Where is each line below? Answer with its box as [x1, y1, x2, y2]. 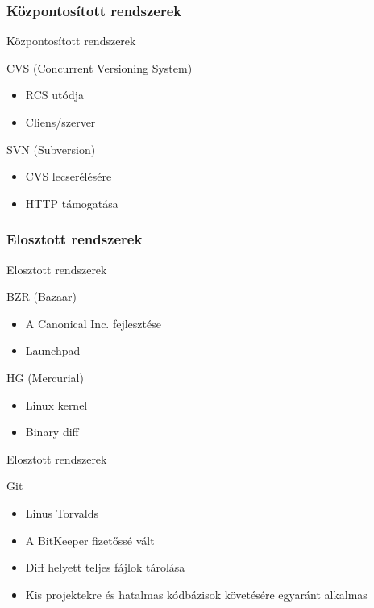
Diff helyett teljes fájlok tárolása [25, 559, 185, 576]
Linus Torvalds [25, 504, 99, 521]
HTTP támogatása [25, 194, 118, 211]
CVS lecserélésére [25, 168, 112, 185]
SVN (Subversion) [6, 140, 96, 157]
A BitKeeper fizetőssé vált [25, 531, 155, 548]
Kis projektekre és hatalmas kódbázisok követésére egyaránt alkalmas [25, 585, 368, 602]
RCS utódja [25, 86, 84, 103]
